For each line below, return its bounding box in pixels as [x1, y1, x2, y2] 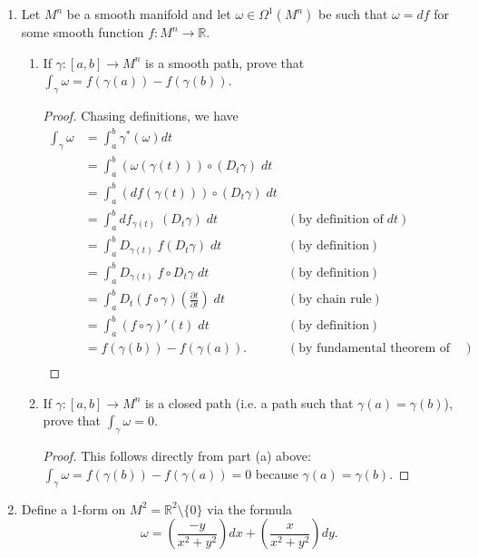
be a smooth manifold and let [66, 5, 231, 23]
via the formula [207, 499, 293, 518]
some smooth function [21, 23, 144, 41]
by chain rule [298, 293, 372, 307]
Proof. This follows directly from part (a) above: [43, 446, 311, 465]
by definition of [298, 213, 384, 227]
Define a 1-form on [21, 499, 126, 518]
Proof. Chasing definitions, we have [43, 105, 239, 124]
